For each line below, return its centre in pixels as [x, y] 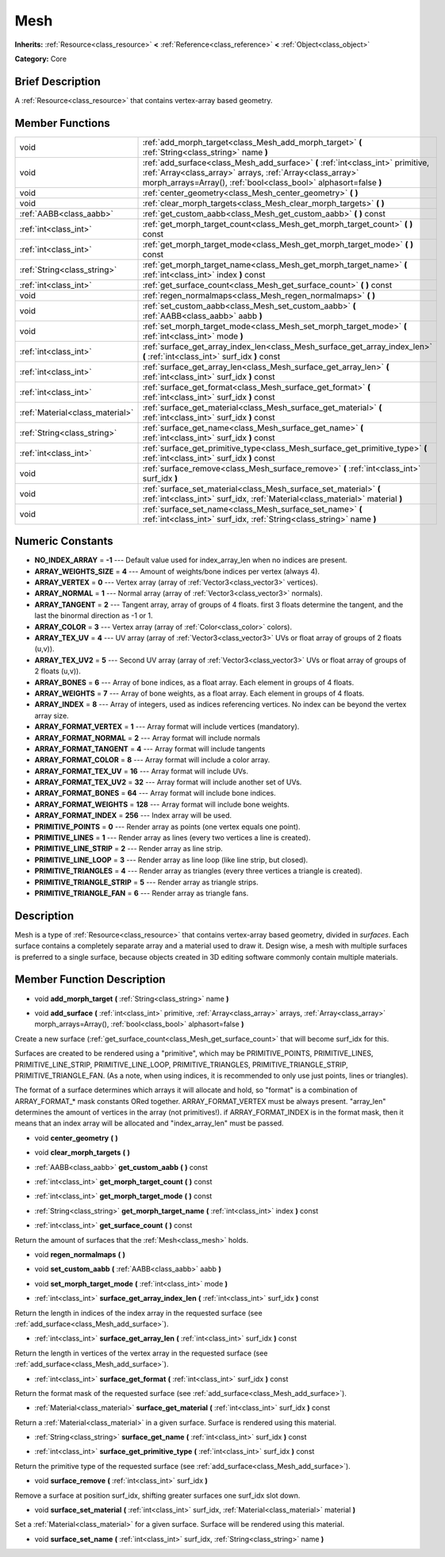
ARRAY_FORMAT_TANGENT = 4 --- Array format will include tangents [150, 749]
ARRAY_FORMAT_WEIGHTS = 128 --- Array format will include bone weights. [162, 804]
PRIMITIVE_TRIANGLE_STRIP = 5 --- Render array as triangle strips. [146, 882]
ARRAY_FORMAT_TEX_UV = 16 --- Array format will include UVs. [142, 771]
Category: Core [41, 59]
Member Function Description [90, 980]
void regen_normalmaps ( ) [80, 1254]
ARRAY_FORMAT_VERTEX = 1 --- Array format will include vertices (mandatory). [167, 727]
